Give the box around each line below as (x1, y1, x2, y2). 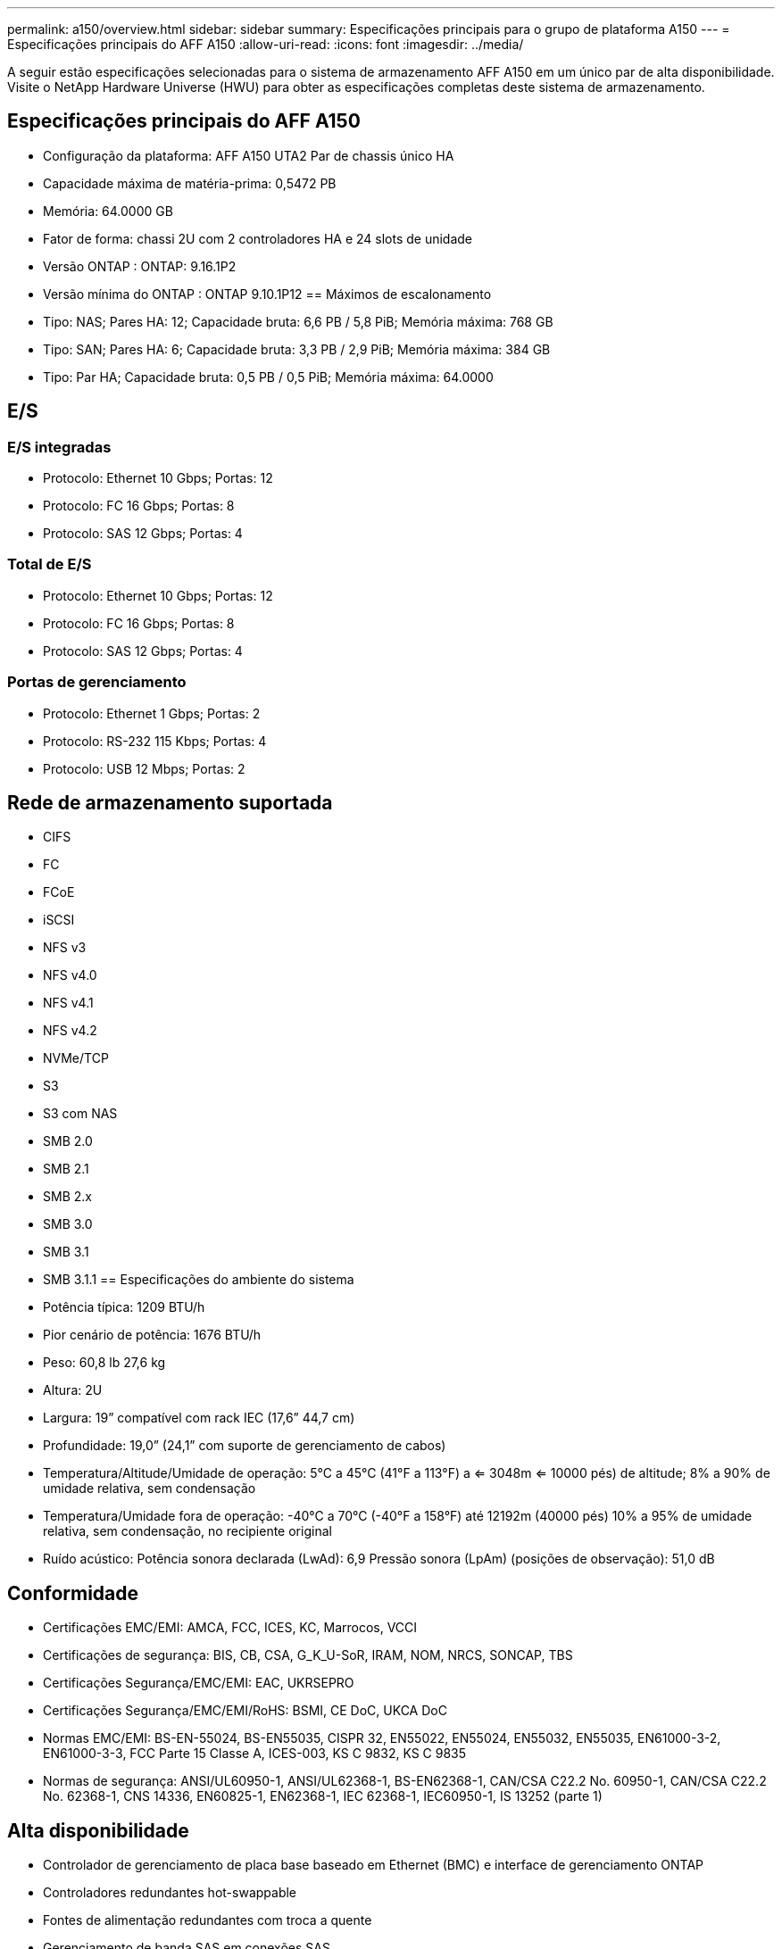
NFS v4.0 (43, 967, 97, 983)
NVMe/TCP (43, 1050, 109, 1066)
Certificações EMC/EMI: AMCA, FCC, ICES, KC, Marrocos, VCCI (43, 1620, 418, 1636)
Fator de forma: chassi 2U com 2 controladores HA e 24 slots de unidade (43, 230, 473, 246)
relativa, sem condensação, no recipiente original (43, 1523, 332, 1539)
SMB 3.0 (43, 1216, 93, 1232)
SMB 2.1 (43, 1161, 89, 1177)
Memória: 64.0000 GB (43, 203, 173, 219)
